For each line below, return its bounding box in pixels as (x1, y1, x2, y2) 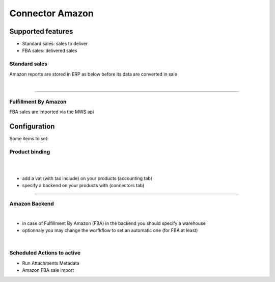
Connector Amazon (9, 8, 94, 19)
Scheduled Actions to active (9, 249, 81, 257)
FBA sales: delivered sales (22, 47, 77, 54)
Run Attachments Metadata (22, 260, 79, 266)
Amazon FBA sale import (22, 267, 74, 273)
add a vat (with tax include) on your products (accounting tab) (22, 175, 153, 181)
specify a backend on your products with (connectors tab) (22, 183, 145, 189)
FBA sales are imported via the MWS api (9, 109, 94, 115)
